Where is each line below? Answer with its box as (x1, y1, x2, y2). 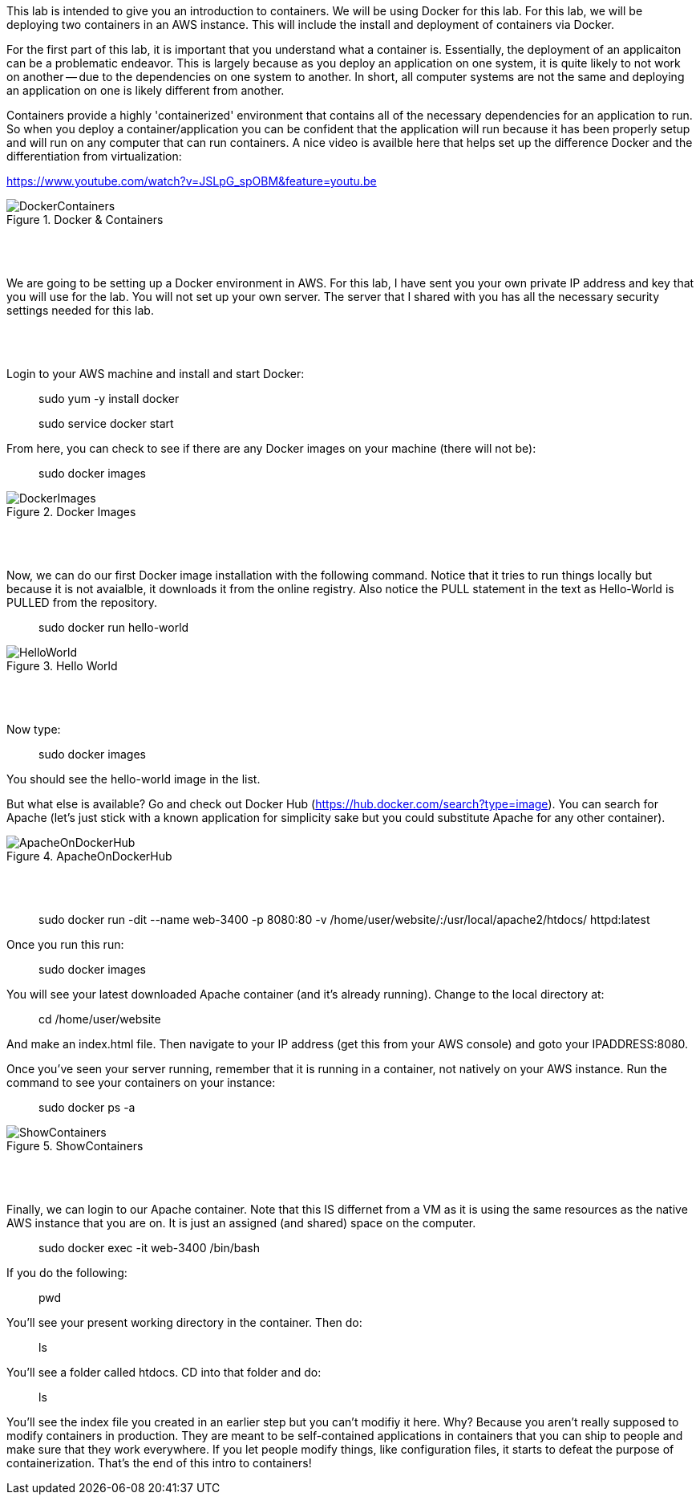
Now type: (6, 722, 61, 736)
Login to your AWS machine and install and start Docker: (6, 367, 305, 380)
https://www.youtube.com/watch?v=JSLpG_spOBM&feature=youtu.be (6, 174, 377, 188)
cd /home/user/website (38, 1012, 161, 1026)
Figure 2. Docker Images (6, 505, 136, 519)
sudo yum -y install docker (38, 392, 180, 405)
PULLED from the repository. (6, 596, 157, 609)
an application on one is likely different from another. (6, 83, 285, 97)
